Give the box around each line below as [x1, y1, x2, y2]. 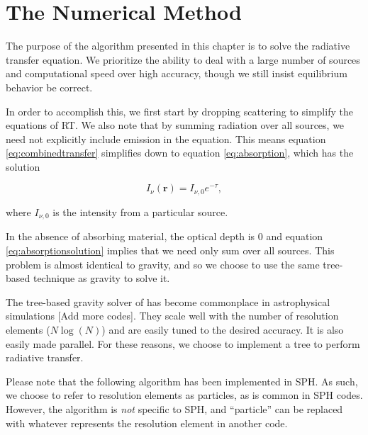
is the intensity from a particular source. [52, 204, 228, 219]
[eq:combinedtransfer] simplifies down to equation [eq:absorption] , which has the [6, 145, 354, 160]
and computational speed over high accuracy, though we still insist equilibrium [6, 66, 347, 81]
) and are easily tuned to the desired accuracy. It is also [101, 322, 344, 337]
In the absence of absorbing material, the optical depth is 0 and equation [6, 229, 323, 244]
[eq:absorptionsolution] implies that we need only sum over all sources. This [6, 242, 335, 257]
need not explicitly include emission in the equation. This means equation [6, 131, 326, 146]
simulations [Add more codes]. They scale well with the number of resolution [6, 308, 339, 323]
